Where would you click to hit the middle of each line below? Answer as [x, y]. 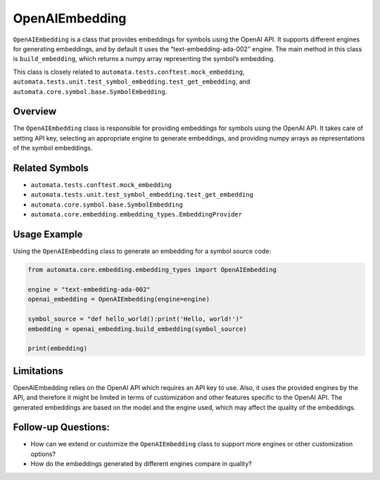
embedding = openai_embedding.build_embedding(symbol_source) [137, 329]
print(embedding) [58, 349]
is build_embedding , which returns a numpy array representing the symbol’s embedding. [144, 59]
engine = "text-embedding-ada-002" [89, 289]
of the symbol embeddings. [53, 148]
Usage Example [48, 234]
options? [43, 454]
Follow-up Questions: [62, 428]
